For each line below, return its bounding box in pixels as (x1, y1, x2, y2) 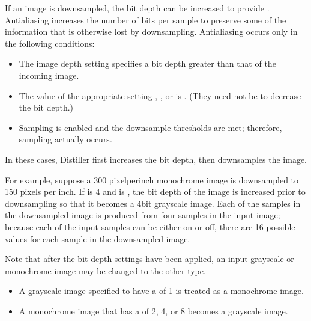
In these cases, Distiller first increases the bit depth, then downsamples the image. (5, 153, 307, 165)
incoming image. (19, 69, 79, 81)
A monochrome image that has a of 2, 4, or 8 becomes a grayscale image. (19, 304, 288, 317)
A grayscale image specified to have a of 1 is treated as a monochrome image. (19, 284, 304, 297)
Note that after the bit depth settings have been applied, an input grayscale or (5, 252, 294, 265)
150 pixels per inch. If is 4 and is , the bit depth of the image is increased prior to (5, 185, 306, 198)
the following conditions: (5, 37, 95, 49)
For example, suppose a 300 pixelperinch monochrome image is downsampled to (5, 173, 299, 186)
